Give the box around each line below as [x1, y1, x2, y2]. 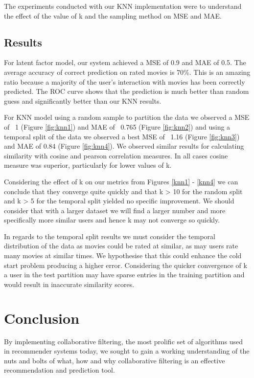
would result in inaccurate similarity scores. [4, 279, 135, 289]
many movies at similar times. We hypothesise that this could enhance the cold [4, 250, 242, 261]
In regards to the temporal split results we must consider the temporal [4, 231, 215, 241]
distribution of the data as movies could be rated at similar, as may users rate [4, 241, 238, 251]
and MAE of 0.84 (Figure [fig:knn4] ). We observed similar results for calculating [4, 141, 244, 151]
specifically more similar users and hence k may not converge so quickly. [4, 215, 220, 225]
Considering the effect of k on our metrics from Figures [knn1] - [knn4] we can [4, 176, 238, 186]
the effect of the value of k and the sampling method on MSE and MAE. [4, 10, 222, 21]
